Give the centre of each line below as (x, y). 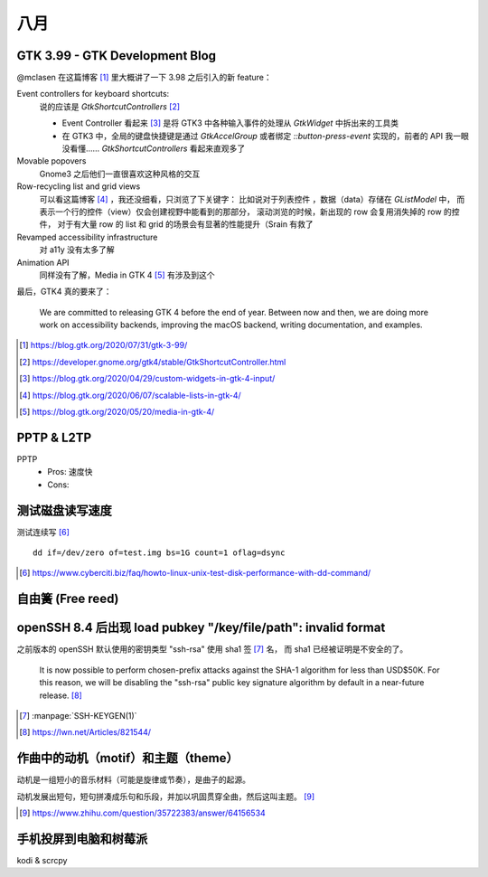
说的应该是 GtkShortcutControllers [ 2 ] (110, 106)
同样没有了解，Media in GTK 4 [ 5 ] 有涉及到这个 (127, 275)
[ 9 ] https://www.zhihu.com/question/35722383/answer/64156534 (142, 813)
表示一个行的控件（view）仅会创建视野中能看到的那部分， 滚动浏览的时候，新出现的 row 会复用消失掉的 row (240, 212)
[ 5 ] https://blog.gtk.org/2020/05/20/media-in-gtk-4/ (117, 412)
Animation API (43, 262)
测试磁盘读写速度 (64, 510)
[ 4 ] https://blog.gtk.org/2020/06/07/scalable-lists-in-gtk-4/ (130, 395)
